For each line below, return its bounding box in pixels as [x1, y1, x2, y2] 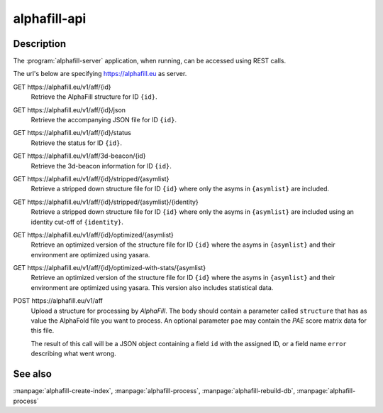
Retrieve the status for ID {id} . [30, 139, 122, 147]
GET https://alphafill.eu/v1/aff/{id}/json [13, 105, 126, 114]
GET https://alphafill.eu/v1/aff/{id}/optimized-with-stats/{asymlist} [13, 264, 206, 272]
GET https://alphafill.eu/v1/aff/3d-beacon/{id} [13, 151, 146, 160]
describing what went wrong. [30, 349, 116, 358]
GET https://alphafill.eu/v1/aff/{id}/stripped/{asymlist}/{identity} [13, 198, 199, 206]
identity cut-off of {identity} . [30, 218, 124, 226]
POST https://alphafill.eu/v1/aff [13, 296, 103, 305]
